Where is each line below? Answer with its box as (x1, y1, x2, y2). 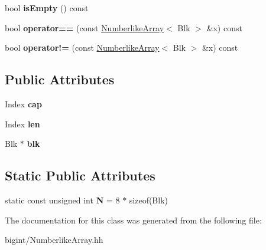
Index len (5, 117, 40, 130)
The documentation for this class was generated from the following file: (5, 213, 262, 226)
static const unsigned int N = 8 (5, 193, 120, 206)
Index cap (5, 97, 42, 110)
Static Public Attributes (5, 166, 155, 185)
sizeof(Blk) (129, 193, 168, 206)
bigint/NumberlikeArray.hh (5, 233, 103, 246)
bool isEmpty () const (5, 2, 89, 14)
